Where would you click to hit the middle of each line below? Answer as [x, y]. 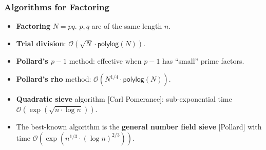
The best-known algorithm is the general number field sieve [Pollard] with [139, 126]
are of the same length [127, 26]
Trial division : [41, 43]
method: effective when [105, 60]
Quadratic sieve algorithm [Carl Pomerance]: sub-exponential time [124, 99]
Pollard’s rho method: [54, 79]
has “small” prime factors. [203, 60]
